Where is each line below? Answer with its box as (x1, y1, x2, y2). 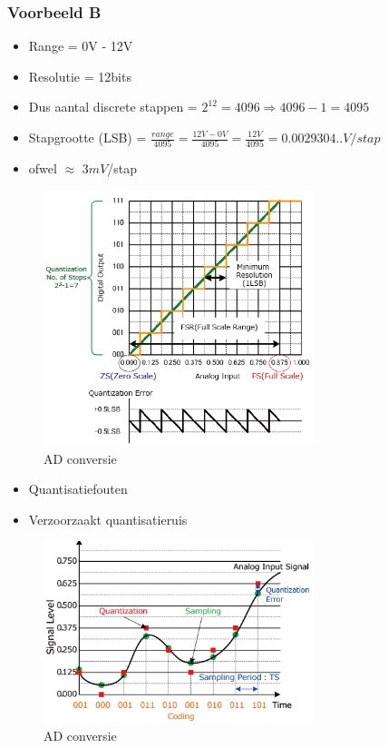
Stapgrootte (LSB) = (28, 128, 147, 146)
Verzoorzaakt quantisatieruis (28, 509, 188, 528)
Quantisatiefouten (28, 479, 128, 498)
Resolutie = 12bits (28, 66, 131, 85)
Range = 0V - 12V (28, 36, 133, 55)
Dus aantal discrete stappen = (28, 97, 198, 116)
